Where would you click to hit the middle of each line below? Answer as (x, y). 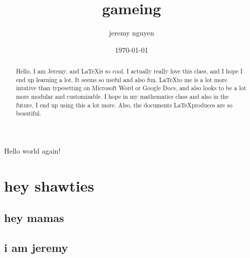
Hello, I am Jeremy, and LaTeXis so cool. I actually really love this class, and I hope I (129, 71)
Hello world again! (32, 151)
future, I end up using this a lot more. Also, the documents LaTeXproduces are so (124, 105)
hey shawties (49, 185)
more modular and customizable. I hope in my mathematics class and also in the (122, 97)
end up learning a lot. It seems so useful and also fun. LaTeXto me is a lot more (121, 79)
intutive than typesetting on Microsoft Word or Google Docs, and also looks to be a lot (131, 88)
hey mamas (34, 218)
